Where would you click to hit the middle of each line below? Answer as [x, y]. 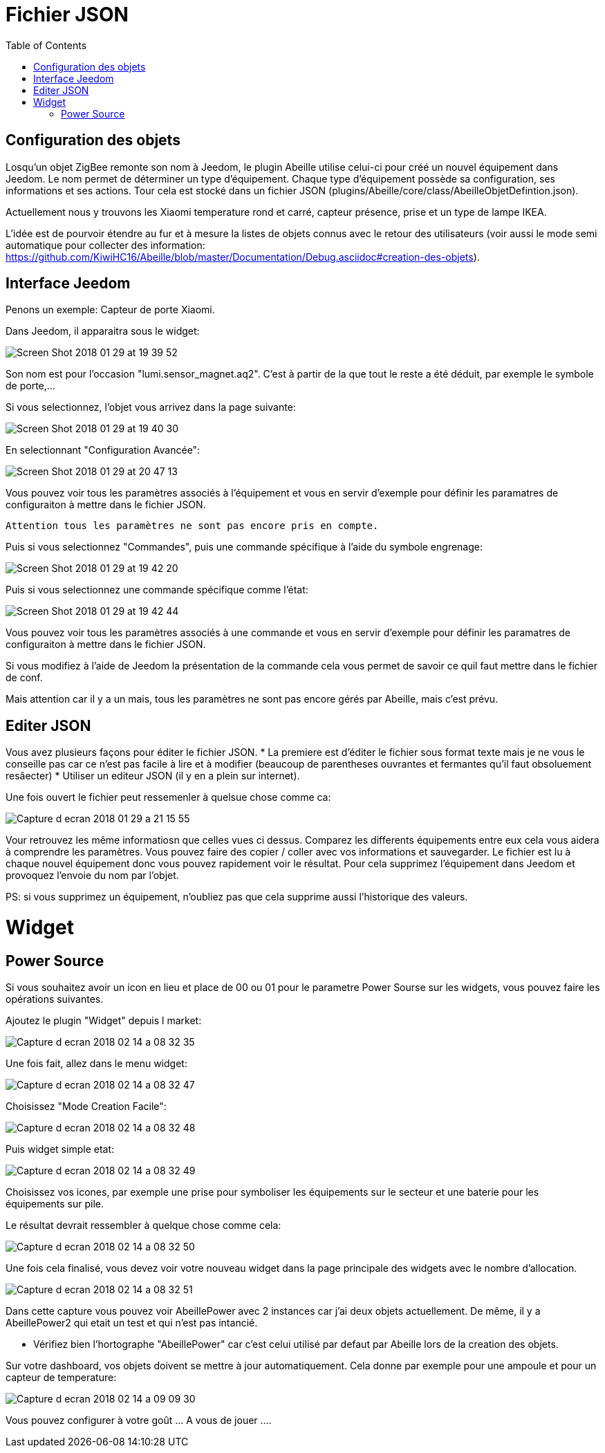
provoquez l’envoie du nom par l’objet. [92, 876]
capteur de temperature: [61, 1378]
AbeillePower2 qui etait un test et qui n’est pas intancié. [132, 1323]
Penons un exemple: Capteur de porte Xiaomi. [110, 310]
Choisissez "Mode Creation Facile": [86, 1107]
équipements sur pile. [55, 1204]
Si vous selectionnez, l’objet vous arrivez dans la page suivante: [151, 407]
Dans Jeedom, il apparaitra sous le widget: [103, 331]
